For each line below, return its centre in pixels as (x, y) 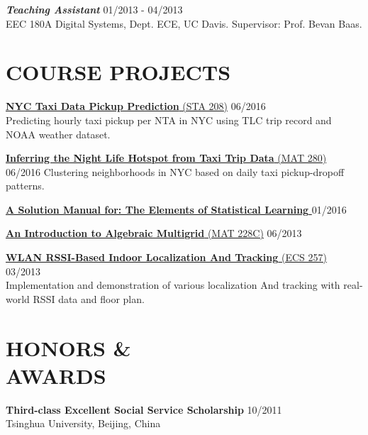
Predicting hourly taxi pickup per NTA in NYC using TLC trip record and (169, 120)
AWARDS (56, 375)
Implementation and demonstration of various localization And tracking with (173, 285)
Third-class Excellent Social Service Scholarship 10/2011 (144, 409)
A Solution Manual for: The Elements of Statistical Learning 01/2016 (176, 209)
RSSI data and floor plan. (89, 298)
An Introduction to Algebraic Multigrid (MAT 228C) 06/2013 (154, 233)
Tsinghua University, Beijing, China (83, 423)
